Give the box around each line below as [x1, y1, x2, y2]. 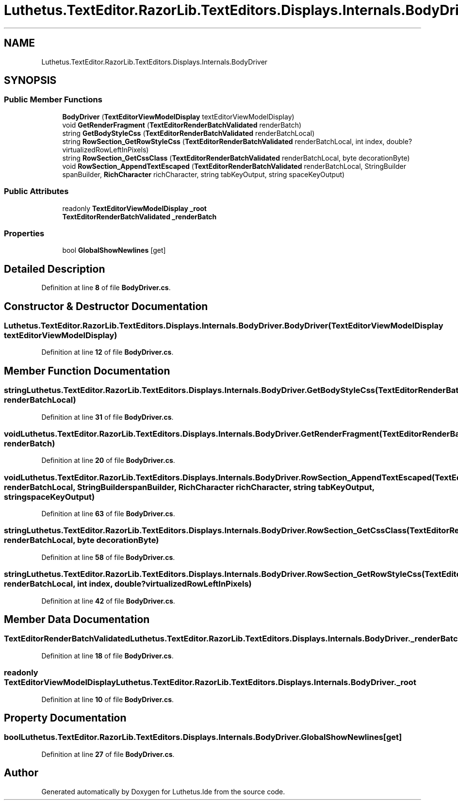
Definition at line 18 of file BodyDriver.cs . [41, 651, 174, 660]
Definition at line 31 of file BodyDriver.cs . [41, 412, 174, 421]
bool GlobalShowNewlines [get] [62, 246, 166, 255]
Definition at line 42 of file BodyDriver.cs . [41, 596, 175, 605]
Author [4, 767, 38, 779]
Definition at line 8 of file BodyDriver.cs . [41, 283, 171, 292]
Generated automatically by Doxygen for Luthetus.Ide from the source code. [41, 787, 285, 796]
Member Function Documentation [4, 364, 170, 377]
